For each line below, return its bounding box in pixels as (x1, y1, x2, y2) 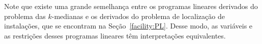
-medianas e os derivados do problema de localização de (51, 10, 225, 21)
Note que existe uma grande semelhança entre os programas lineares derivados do (4, 1, 258, 11)
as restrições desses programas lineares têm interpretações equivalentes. (4, 30, 226, 40)
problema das (4, 10, 46, 21)
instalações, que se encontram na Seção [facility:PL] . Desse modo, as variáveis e (4, 20, 253, 31)
